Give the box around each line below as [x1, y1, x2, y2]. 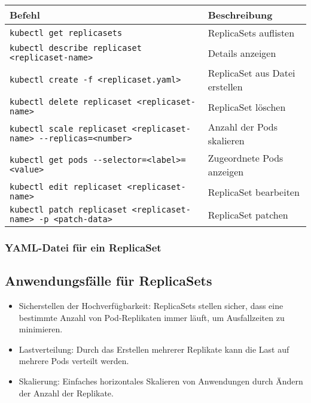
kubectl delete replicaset [10, 97, 132, 107]
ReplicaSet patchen [208, 207, 288, 222]
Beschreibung [208, 8, 273, 22]
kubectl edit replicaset [10, 182, 123, 192]
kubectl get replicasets [10, 28, 123, 38]
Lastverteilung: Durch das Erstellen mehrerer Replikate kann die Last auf [19, 343, 289, 355]
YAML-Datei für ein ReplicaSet [5, 240, 161, 254]
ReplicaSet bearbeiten [208, 184, 300, 199]
